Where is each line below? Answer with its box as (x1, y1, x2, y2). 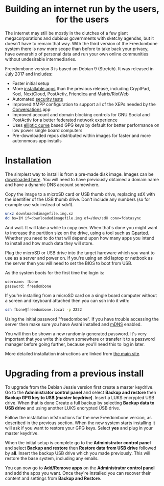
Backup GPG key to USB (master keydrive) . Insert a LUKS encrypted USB (5, 395, 155, 401)
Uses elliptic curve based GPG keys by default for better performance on (12, 122, 160, 128)
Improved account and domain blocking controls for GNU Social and (12, 111, 150, 117)
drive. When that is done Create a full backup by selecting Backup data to (5, 400, 155, 406)
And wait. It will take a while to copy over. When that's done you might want (5, 224, 158, 230)
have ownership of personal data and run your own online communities (5, 51, 149, 57)
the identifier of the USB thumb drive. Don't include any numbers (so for (5, 196, 150, 202)
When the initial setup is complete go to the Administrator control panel (5, 440, 151, 446)
